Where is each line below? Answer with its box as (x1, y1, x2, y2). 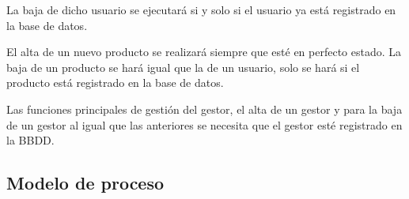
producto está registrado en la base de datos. (6, 74, 224, 91)
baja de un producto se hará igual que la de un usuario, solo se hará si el (6, 58, 360, 75)
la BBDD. (6, 132, 55, 148)
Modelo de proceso (6, 171, 165, 195)
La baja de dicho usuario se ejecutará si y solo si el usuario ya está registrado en (6, 2, 396, 17)
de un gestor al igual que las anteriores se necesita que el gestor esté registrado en (6, 116, 403, 133)
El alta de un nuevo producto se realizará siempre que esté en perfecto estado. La (6, 43, 402, 60)
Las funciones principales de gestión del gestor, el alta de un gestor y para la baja (6, 100, 403, 117)
